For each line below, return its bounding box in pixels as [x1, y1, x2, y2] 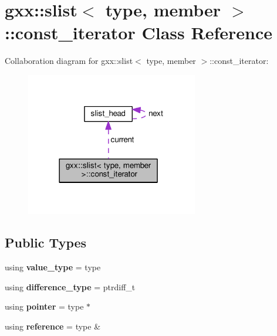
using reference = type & [5, 320, 101, 332]
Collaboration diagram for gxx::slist [5, 55, 133, 67]
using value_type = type [5, 260, 101, 273]
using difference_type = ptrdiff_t [5, 280, 136, 293]
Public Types [5, 233, 87, 252]
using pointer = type [5, 300, 84, 313]
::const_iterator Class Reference [5, 21, 272, 45]
